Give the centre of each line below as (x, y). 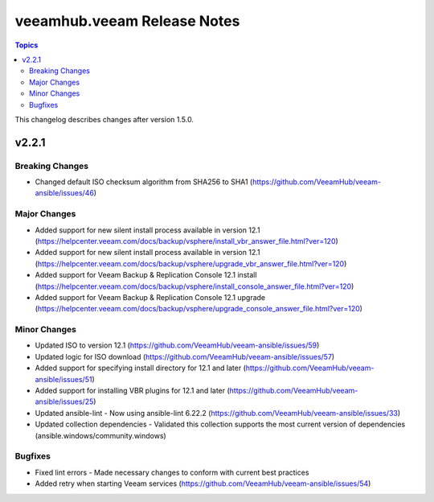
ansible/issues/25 (64, 401)
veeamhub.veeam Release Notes (127, 21)
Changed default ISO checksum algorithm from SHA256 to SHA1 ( (144, 182)
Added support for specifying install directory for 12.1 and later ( (141, 368)
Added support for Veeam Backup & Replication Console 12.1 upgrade (150, 297)
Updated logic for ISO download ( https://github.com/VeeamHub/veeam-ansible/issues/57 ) (185, 356)
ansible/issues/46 (64, 193)
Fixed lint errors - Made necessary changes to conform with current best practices (172, 472)
